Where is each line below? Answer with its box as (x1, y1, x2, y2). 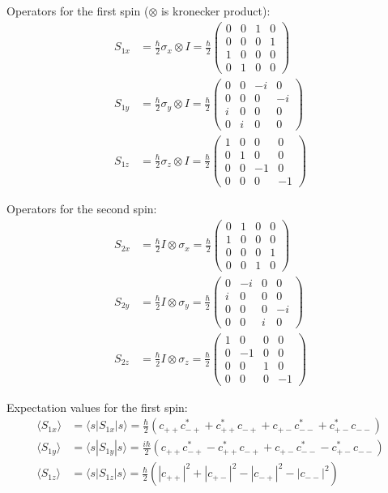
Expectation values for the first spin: (6, 398, 188, 415)
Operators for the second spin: (6, 200, 157, 217)
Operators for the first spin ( (6, 2, 149, 19)
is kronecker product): (160, 2, 271, 19)
